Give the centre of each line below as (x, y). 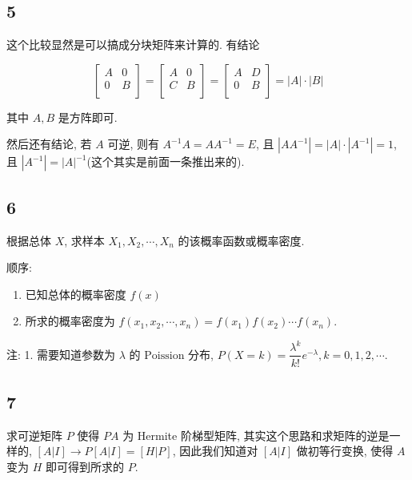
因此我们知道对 (219, 451)
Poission (164, 355)
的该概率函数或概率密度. (241, 240)
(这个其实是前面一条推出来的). (166, 161)
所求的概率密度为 (70, 321)
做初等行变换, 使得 (345, 451)
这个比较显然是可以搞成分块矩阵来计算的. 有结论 (133, 44)
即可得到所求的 (84, 466)
